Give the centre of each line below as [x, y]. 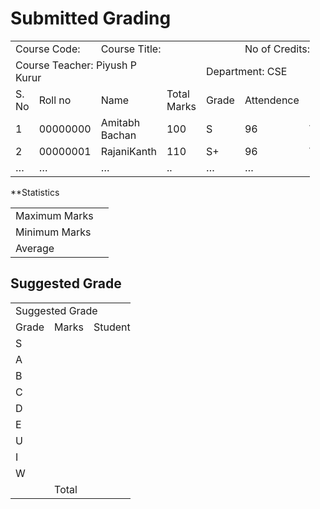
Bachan [118, 135]
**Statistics [35, 192]
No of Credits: [277, 49]
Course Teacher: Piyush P [76, 65]
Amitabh [120, 122]
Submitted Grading [91, 18]
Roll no [55, 100]
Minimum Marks [53, 232]
